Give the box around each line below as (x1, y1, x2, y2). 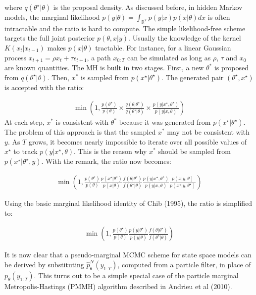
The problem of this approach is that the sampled (4, 127, 156, 137)
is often (207, 12, 230, 22)
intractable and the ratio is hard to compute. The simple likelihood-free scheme (4, 23, 246, 33)
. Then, (47, 72, 69, 82)
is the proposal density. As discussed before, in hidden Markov (53, 2, 243, 12)
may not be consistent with (167, 127, 250, 137)
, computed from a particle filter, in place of (117, 259, 251, 269)
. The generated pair (161, 72, 224, 82)
